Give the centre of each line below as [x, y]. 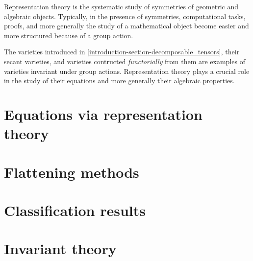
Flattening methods [72, 172]
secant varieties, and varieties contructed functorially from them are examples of [125, 61]
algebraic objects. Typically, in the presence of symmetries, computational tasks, [125, 16]
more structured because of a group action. [69, 35]
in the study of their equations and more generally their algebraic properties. [119, 81]
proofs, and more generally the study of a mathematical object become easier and [126, 26]
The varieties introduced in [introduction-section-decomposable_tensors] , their [122, 52]
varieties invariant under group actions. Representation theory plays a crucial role [127, 71]
